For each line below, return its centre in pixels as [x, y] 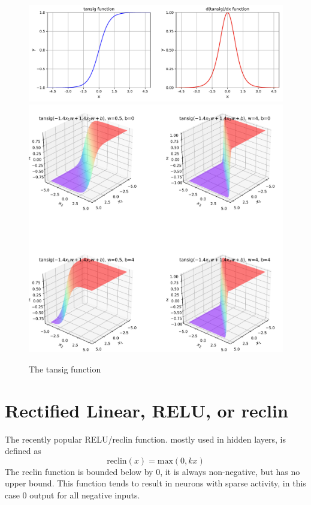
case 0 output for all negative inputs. [73, 495]
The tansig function [65, 369]
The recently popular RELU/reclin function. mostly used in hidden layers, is [145, 439]
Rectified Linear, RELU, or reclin [147, 410]
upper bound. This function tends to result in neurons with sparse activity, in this [155, 483]
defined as [23, 451]
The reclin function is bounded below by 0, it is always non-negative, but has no [153, 471]
